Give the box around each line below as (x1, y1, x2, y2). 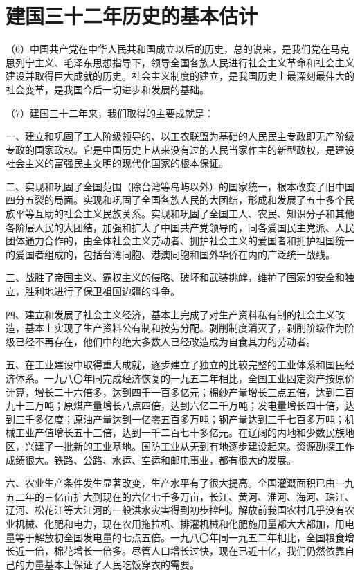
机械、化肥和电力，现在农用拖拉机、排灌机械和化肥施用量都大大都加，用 (15, 516, 345, 530)
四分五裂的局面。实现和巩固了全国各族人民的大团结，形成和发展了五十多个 (6, 192, 345, 207)
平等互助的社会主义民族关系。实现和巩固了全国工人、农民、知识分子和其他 (15, 206, 354, 221)
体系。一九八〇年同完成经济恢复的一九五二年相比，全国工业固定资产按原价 (15, 371, 354, 385)
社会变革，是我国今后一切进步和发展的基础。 (6, 82, 209, 96)
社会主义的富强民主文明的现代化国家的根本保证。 (6, 156, 228, 170)
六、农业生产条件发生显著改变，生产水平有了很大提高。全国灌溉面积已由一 (6, 476, 345, 490)
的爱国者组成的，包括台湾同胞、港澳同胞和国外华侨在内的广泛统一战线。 (6, 246, 335, 261)
